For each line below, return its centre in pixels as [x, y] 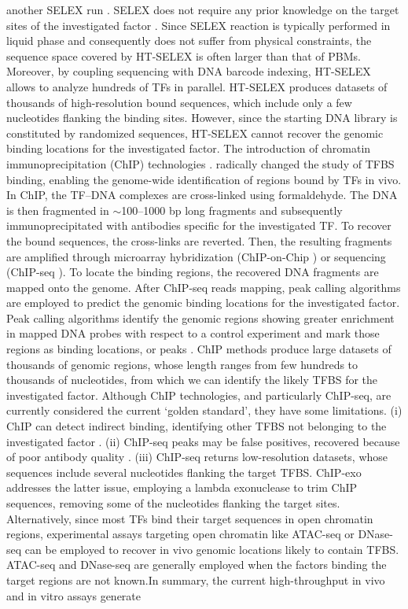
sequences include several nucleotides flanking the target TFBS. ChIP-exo [184, 472]
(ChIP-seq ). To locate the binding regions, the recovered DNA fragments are [193, 272]
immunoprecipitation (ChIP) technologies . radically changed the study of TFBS [200, 163]
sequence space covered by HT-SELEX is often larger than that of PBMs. [184, 55]
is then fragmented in [58, 210]
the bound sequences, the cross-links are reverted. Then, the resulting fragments [199, 240]
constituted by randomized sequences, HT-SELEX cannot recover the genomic [195, 133]
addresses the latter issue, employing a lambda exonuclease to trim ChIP [182, 487]
